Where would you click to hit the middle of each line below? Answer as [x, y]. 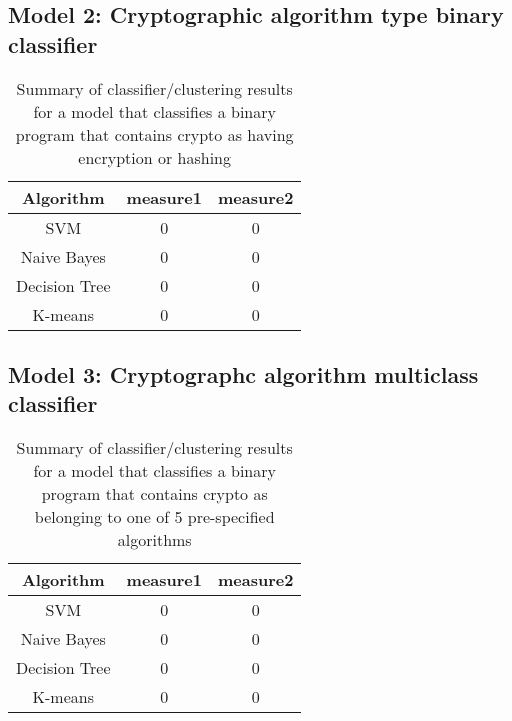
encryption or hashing [155, 157]
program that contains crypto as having [154, 134]
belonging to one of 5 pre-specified [154, 517]
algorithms [154, 540]
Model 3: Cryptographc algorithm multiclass [243, 373]
